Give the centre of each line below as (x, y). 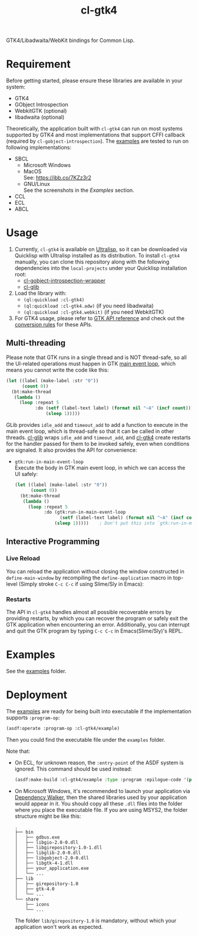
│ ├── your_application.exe (52, 868)
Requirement (38, 64)
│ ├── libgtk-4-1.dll (44, 863)
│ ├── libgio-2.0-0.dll (46, 842)
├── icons (37, 904)
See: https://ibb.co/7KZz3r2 (57, 178)
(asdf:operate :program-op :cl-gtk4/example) (63, 728)
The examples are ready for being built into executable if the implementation (99, 711)
